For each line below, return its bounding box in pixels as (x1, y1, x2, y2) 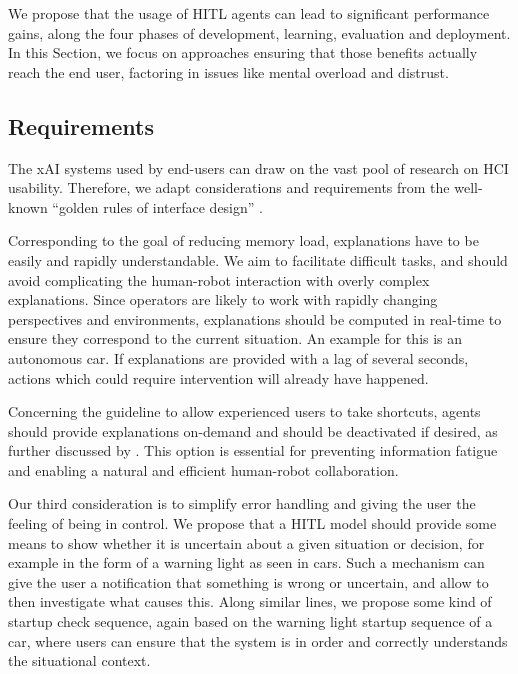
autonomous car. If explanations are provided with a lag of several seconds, (8, 347, 469, 368)
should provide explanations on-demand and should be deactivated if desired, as (8, 420, 498, 441)
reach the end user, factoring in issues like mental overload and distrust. (8, 61, 449, 82)
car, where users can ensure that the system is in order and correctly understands (8, 630, 508, 651)
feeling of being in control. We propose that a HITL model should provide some (8, 513, 497, 534)
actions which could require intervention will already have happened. (8, 367, 429, 388)
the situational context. (8, 650, 151, 671)
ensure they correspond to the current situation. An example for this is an (8, 328, 463, 349)
